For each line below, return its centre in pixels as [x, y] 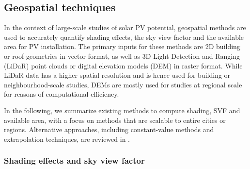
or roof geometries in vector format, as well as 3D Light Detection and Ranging [122, 56]
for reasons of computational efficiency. [62, 94]
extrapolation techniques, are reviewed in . [67, 139]
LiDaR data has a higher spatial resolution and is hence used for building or [117, 75]
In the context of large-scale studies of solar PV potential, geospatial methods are [125, 27]
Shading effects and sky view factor [74, 161]
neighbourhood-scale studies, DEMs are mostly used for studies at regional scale [123, 84]
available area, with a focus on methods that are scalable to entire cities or [115, 120]
